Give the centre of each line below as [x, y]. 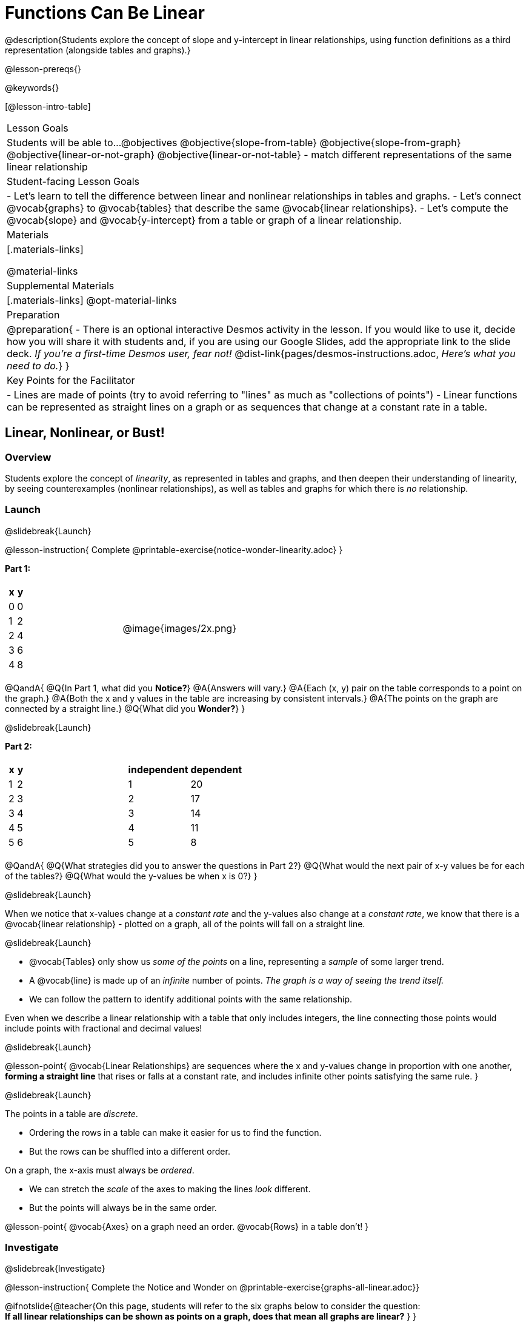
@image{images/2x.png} [179, 628]
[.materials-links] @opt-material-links [92, 300]
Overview [28, 457]
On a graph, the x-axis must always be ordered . [100, 1170]
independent [158, 769]
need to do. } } [38, 365]
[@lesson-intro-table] [48, 106]
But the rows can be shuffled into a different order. [130, 1151]
